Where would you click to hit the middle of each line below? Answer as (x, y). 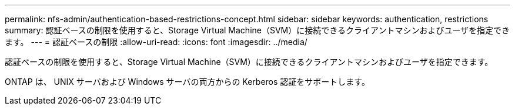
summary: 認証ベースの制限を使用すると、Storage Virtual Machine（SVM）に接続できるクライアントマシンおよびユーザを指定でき (257, 30)
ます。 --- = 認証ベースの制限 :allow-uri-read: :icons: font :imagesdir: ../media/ (156, 42)
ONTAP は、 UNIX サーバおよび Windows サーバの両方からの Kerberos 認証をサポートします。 (187, 82)
